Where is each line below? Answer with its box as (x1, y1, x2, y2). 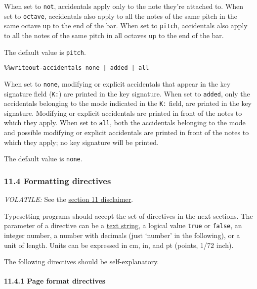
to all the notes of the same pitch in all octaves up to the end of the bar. (4, 30, 224, 40)
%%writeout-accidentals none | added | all (4, 64, 149, 72)
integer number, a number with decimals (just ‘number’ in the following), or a (4, 230, 240, 240)
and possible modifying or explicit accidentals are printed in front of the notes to (4, 127, 249, 138)
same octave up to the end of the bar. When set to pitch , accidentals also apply (4, 20, 248, 31)
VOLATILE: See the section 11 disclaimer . (4, 194, 133, 204)
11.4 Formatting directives (4, 174, 111, 187)
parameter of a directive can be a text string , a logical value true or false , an (4, 220, 242, 231)
